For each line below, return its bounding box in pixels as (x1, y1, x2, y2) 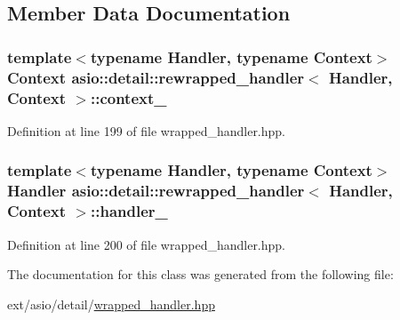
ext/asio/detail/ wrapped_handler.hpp (7, 294, 215, 313)
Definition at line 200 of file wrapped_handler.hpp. (7, 235, 286, 253)
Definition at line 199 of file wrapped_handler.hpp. (7, 121, 286, 140)
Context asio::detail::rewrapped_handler (7, 66, 305, 88)
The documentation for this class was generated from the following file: (7, 265, 394, 284)
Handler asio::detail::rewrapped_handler (7, 180, 305, 202)
